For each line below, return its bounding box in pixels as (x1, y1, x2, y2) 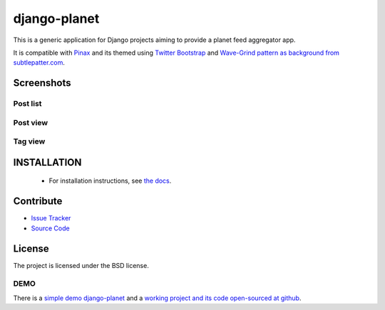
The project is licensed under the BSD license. (13, 261, 149, 269)
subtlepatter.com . (13, 58, 66, 67)
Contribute (13, 196, 63, 208)
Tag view (13, 137, 46, 146)
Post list (13, 99, 42, 109)
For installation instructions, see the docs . (48, 176, 172, 185)
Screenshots (13, 77, 71, 89)
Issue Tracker (31, 214, 71, 223)
